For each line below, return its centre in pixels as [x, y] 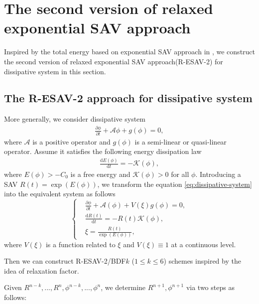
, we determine [123, 287]
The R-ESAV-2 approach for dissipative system [128, 98]
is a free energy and [100, 174]
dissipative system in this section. [55, 71]
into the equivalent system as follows [60, 194]
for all [180, 174]
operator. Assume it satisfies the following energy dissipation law [103, 151]
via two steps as [210, 287]
